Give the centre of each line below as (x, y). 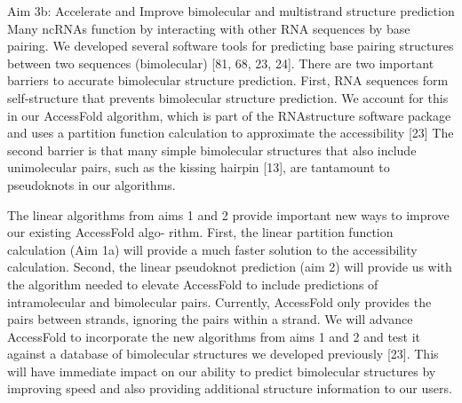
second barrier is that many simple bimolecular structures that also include (212, 150)
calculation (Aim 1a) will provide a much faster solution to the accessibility (212, 249)
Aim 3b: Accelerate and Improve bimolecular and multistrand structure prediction (231, 11)
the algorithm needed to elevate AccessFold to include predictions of (193, 284)
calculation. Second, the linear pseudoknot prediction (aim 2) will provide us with (230, 267)
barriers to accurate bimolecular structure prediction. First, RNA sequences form (228, 80)
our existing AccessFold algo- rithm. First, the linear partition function (200, 232)
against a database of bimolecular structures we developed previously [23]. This (223, 354)
